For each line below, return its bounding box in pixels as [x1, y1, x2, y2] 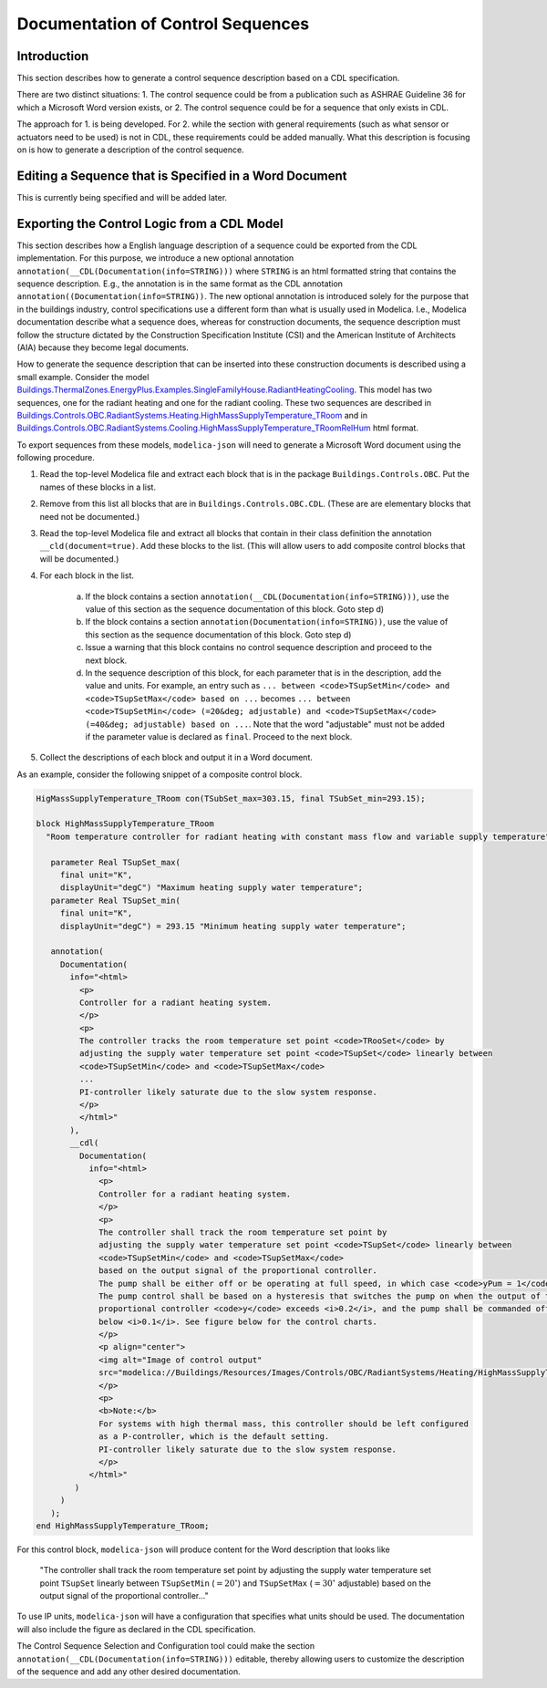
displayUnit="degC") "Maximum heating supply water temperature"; [59, 883, 364, 893]
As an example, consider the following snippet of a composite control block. [16, 769, 303, 780]
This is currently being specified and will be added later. [16, 192, 228, 202]
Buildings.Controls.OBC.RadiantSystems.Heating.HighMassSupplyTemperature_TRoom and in [16, 409, 368, 420]
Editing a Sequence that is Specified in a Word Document [16, 168, 347, 183]
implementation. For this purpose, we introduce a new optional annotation [16, 253, 294, 264]
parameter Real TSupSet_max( [50, 857, 181, 867]
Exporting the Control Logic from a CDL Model [16, 215, 284, 232]
